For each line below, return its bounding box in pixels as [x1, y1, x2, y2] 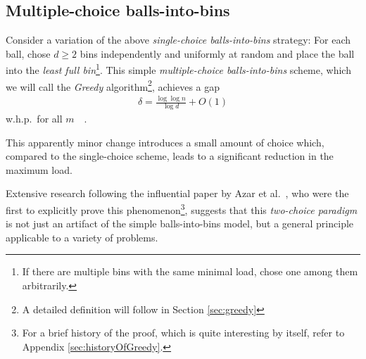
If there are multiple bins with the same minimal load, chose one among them [22, 264, 358, 279]
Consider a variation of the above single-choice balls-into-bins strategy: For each [6, 32, 351, 47]
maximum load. [6, 162, 72, 177]
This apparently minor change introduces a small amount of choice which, [6, 134, 324, 149]
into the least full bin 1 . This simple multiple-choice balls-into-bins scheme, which [6, 61, 351, 77]
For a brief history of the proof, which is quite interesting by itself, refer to [22, 325, 345, 340]
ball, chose [6, 46, 51, 61]
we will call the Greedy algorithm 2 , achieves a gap [6, 77, 220, 94]
